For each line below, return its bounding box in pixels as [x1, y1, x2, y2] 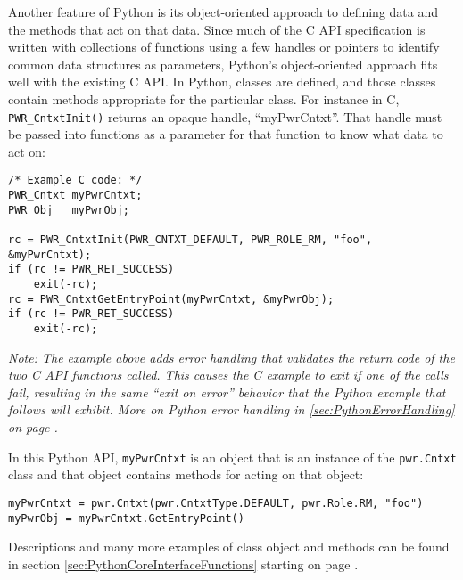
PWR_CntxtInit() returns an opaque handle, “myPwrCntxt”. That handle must [8, 107, 442, 126]
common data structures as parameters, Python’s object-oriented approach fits [8, 54, 438, 73]
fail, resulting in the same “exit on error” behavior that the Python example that [8, 382, 446, 401]
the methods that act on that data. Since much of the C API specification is [8, 20, 426, 38]
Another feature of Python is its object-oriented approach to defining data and [8, 3, 439, 20]
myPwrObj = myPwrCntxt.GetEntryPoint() [8, 511, 244, 525]
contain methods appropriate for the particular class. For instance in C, [8, 89, 400, 108]
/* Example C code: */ [8, 174, 143, 187]
